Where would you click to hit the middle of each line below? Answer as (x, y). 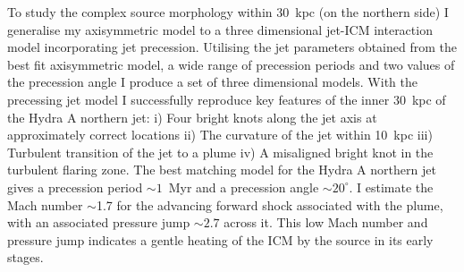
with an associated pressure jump (99, 222)
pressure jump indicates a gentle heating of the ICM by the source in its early (220, 239)
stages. (25, 257)
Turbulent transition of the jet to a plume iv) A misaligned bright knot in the (220, 152)
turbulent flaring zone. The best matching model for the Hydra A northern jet (222, 170)
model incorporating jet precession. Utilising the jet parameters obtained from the (232, 47)
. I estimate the (391, 187)
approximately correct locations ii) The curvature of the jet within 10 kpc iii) (220, 135)
